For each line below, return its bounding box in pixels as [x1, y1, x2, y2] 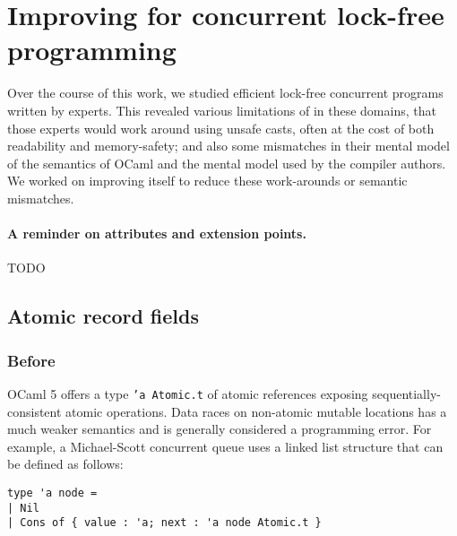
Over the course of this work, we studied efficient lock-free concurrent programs [7, 83, 444, 102]
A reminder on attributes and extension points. [7, 224, 306, 243]
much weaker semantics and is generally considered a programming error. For [7, 419, 432, 438]
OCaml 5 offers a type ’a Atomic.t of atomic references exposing [7, 384, 368, 402]
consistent [7, 402, 62, 420]
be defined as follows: [7, 454, 124, 473]
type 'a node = [7, 486, 98, 499]
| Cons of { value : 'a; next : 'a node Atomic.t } [7, 516, 322, 530]
